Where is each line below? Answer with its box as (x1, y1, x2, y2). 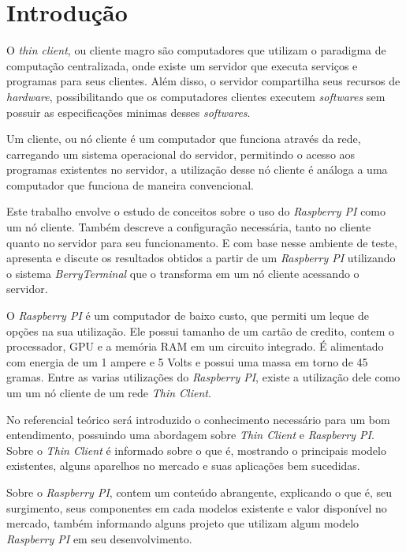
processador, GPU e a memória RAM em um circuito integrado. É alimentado (6, 338, 384, 355)
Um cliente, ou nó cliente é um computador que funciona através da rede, (6, 130, 361, 147)
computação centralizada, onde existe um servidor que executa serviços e (6, 57, 358, 73)
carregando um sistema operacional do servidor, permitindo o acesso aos (6, 145, 356, 162)
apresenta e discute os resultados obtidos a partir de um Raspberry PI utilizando (6, 250, 396, 266)
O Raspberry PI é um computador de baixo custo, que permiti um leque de (6, 307, 369, 324)
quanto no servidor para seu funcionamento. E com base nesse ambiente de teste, (6, 234, 397, 250)
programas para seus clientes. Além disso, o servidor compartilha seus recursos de (6, 73, 400, 89)
